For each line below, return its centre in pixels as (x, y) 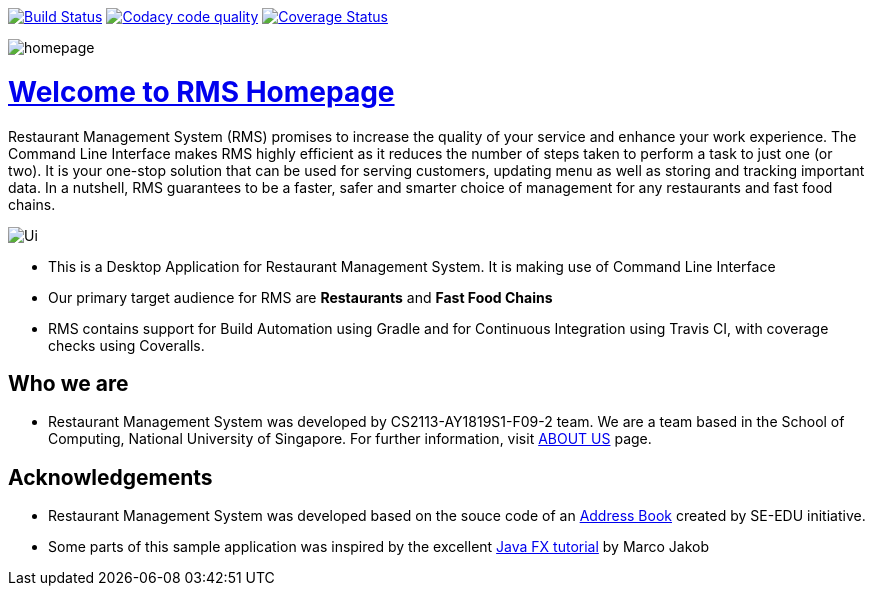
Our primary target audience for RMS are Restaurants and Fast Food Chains (300, 297)
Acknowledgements (110, 477)
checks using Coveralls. (126, 345)
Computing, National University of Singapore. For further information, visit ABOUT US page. (350, 439)
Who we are (68, 383)
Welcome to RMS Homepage (201, 91)
